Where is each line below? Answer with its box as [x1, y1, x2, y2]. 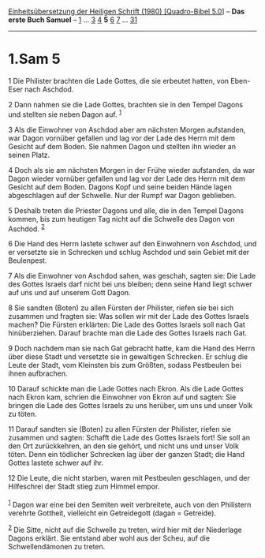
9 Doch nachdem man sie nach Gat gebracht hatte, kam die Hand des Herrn [8, 343, 256, 354]
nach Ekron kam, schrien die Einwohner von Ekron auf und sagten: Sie [8, 392, 237, 402]
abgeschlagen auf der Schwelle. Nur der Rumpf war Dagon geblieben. [8, 190, 237, 200]
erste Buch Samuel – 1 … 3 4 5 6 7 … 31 [8, 15, 138, 24]
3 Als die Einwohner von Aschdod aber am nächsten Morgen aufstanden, [8, 125, 246, 134]
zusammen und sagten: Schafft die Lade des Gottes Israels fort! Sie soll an [8, 433, 251, 443]
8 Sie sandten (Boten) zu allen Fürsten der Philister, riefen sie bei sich [8, 303, 234, 313]
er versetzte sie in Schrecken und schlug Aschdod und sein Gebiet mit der [8, 248, 250, 257]
